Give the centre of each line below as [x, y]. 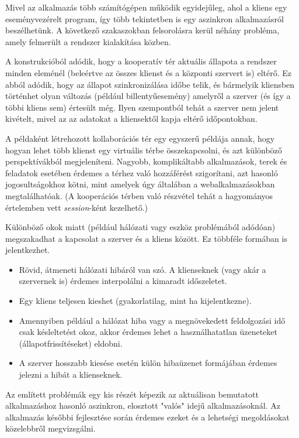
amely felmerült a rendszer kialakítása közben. [88, 41]
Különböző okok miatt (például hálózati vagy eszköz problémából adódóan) [140, 227]
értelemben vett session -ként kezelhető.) [77, 207]
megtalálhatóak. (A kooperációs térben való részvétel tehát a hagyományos [139, 195]
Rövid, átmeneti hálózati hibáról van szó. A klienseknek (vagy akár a [142, 269]
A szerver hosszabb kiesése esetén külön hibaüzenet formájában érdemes [148, 363]
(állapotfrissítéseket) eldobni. [71, 343]
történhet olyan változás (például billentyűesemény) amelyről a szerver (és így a [148, 96]
